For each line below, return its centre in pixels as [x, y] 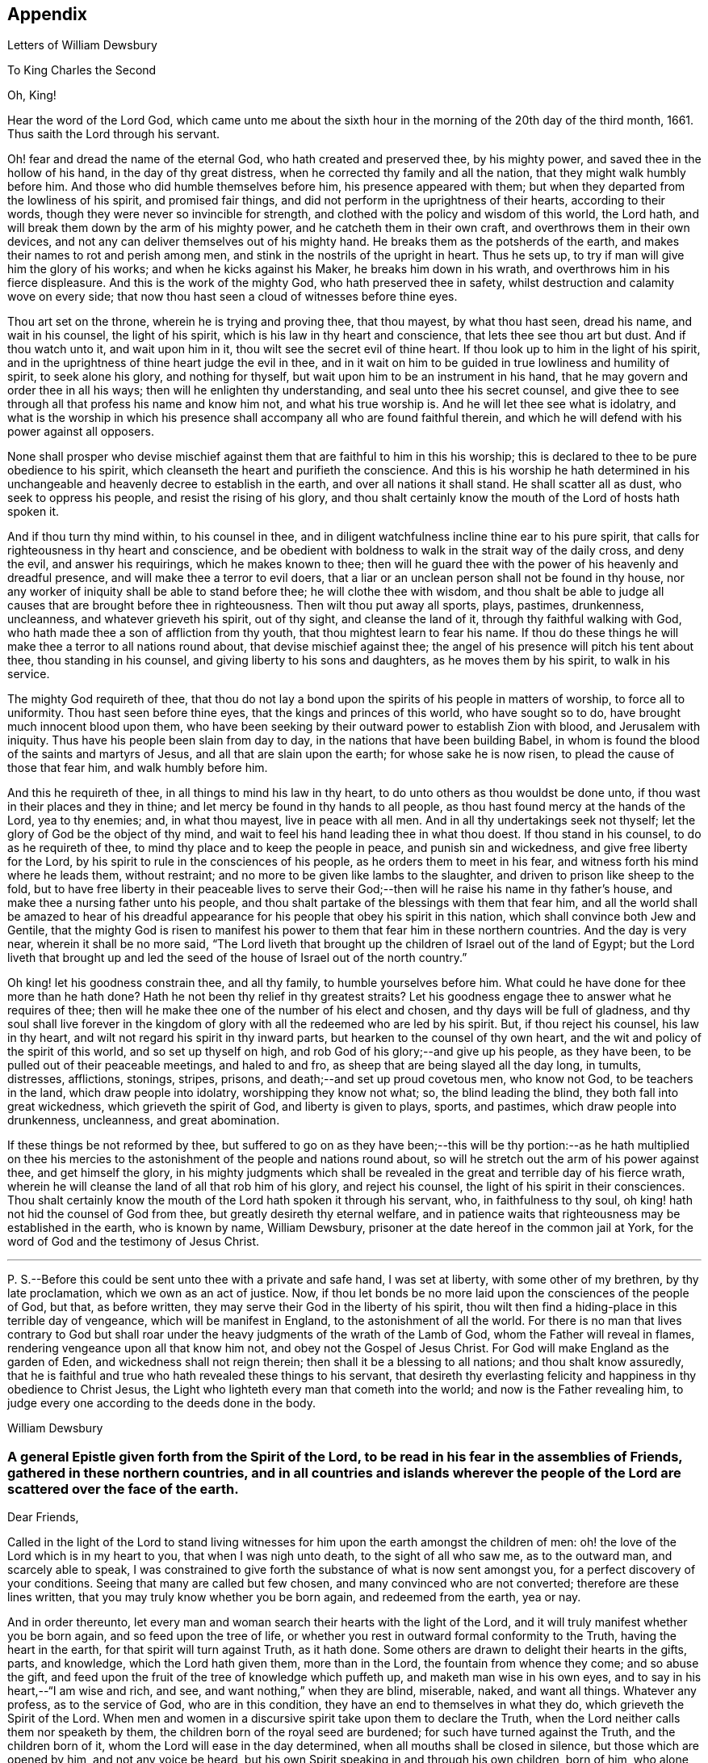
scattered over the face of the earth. [123, 1489]
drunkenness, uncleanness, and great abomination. [144, 1120]
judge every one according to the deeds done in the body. [161, 1403]
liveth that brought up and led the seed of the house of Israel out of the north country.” [237, 958]
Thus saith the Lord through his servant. [114, 134]
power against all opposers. [81, 432]
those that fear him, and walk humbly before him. [138, 768]
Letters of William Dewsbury [82, 45]
